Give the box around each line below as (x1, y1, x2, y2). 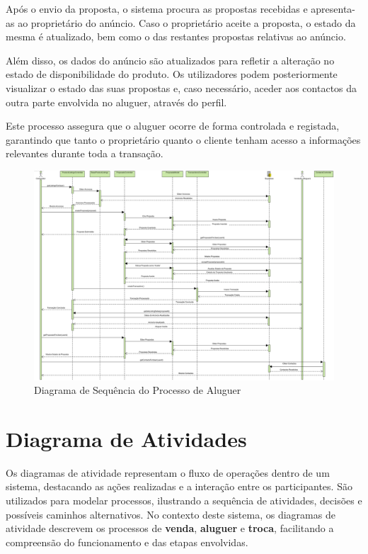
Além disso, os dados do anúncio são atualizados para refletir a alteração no (6, 52, 335, 67)
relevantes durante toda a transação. (6, 146, 163, 161)
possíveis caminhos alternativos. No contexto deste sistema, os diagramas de (6, 507, 335, 521)
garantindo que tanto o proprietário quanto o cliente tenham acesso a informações (6, 132, 361, 147)
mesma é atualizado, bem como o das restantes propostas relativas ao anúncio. (6, 29, 346, 44)
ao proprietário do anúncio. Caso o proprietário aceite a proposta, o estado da (18, 15, 356, 30)
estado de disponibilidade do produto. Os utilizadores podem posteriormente (6, 67, 338, 81)
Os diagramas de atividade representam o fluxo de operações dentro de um (6, 465, 330, 480)
